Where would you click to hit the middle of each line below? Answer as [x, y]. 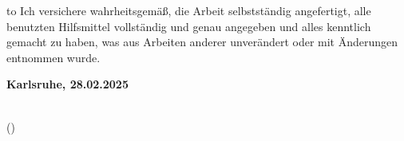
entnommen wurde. [53, 57]
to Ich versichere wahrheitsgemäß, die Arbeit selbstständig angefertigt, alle [189, 10]
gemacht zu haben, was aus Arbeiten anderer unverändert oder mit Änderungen [202, 42]
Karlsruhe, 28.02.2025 [67, 84]
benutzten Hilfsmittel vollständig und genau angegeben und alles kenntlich [189, 26]
